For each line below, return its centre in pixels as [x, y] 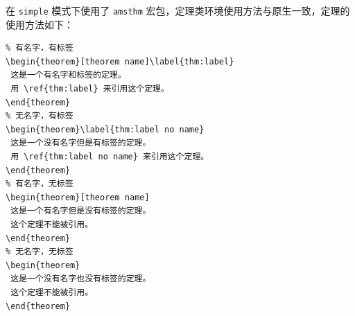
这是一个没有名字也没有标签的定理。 [81, 279]
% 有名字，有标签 [40, 48]
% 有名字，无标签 [40, 184]
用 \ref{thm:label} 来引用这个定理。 [90, 89]
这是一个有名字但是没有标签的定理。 [81, 211]
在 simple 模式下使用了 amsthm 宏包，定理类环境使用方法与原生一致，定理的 [178, 10]
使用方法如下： [40, 24]
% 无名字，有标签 [40, 116]
